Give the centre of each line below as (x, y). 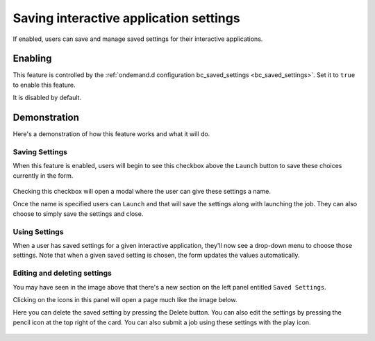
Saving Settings (40, 151)
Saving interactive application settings (126, 18)
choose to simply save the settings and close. (78, 214)
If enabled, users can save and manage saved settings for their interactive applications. (138, 39)
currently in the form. (43, 175)
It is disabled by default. (47, 98)
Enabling (32, 59)
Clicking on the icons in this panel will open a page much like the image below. (125, 299)
